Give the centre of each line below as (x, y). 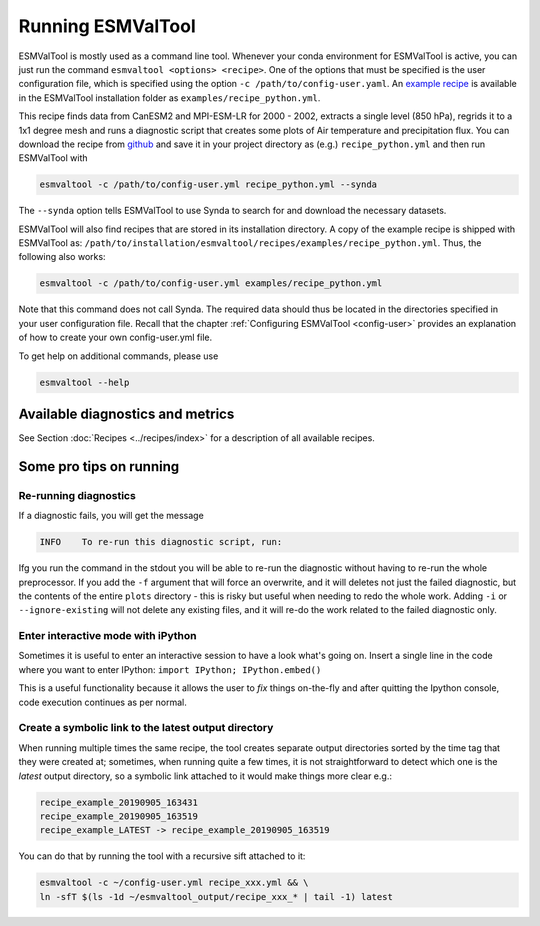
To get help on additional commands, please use (118, 356)
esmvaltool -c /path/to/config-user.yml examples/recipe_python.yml (211, 283)
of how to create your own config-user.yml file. (115, 337)
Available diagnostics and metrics (126, 413)
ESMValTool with (53, 158)
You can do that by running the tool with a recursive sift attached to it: (162, 856)
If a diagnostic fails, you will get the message (111, 516)
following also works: (62, 257)
